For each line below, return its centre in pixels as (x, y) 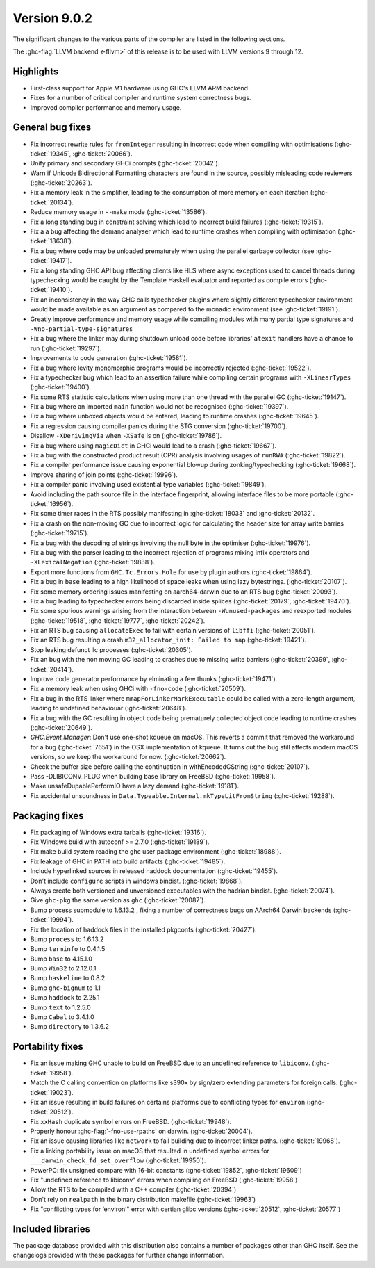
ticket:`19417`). (51, 261)
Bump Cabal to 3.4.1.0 (62, 1017)
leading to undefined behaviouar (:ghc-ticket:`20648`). (109, 708)
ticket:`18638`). (52, 241)
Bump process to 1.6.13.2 (67, 939)
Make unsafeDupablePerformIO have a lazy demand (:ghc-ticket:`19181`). (135, 786)
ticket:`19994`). (52, 920)
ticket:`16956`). (52, 503)
